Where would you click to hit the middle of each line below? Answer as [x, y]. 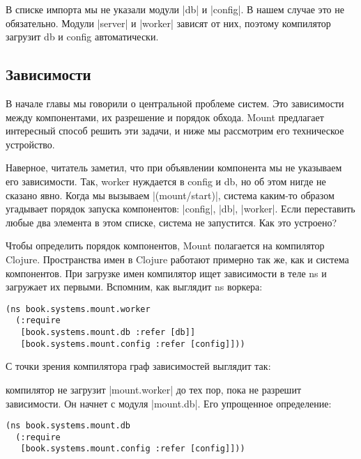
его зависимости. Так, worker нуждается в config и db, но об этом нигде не [166, 181]
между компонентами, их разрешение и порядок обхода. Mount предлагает [165, 117]
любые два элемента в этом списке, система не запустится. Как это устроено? [171, 222]
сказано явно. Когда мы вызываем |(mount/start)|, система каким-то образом [170, 195]
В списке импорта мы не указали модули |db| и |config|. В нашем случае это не [175, 9]
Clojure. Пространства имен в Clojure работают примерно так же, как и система [177, 259]
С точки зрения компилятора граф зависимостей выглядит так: [138, 366]
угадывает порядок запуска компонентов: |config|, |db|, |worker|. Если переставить [180, 209]
